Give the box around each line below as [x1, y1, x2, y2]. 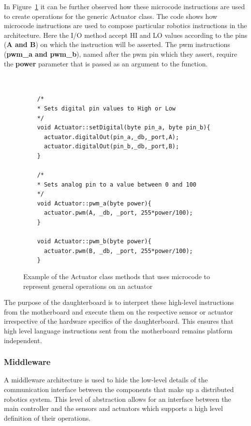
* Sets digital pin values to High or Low [37, 105, 176, 112]
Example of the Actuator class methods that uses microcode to [23, 271, 210, 282]
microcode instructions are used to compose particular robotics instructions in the [4, 20, 247, 31]
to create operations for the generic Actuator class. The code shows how [4, 11, 218, 21]
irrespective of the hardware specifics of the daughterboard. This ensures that [4, 316, 234, 326]
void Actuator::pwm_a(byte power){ [37, 200, 151, 207]
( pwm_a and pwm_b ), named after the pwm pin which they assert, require [4, 48, 237, 59]
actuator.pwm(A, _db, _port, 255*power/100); [44, 209, 193, 217]
